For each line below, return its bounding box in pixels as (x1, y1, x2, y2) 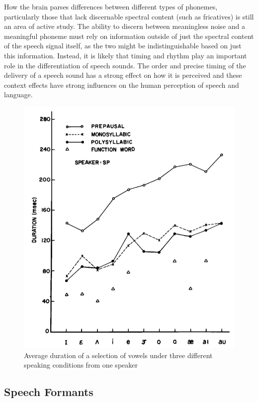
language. (4, 89, 33, 100)
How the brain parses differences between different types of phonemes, (4, 1, 218, 11)
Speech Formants (4, 384, 93, 400)
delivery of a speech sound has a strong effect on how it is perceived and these (4, 70, 242, 80)
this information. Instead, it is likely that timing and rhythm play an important (4, 50, 247, 60)
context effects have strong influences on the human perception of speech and (4, 79, 239, 90)
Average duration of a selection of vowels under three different (24, 350, 213, 360)
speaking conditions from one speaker (24, 360, 138, 370)
